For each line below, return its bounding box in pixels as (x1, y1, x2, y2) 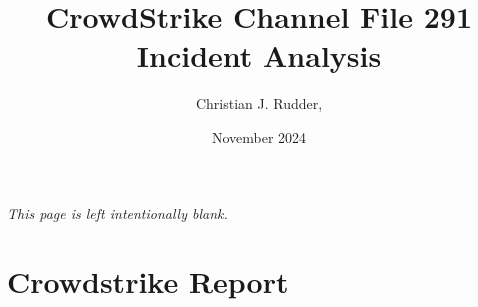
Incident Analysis (136, 35, 382, 76)
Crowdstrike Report (7, 261, 289, 302)
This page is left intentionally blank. (7, 202, 228, 223)
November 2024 (211, 126, 307, 147)
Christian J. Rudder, (195, 93, 323, 114)
